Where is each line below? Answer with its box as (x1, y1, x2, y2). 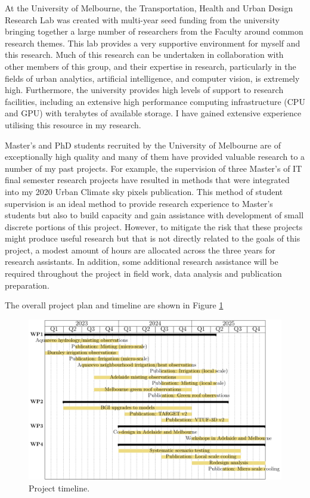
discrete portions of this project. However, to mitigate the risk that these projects (5, 220, 303, 233)
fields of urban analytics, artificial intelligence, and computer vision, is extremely (5, 72, 300, 84)
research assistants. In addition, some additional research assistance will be (5, 255, 278, 268)
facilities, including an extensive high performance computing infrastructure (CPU (5, 95, 305, 107)
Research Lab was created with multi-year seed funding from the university (5, 13, 280, 26)
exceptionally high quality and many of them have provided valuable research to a (5, 150, 305, 163)
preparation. (5, 279, 49, 291)
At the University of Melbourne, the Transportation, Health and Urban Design (5, 2, 293, 14)
